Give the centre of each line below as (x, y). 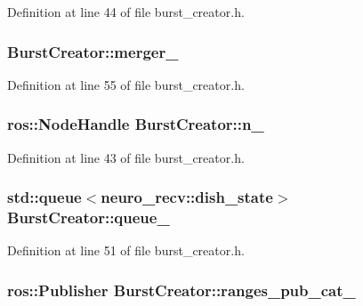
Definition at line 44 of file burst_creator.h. (126, 12)
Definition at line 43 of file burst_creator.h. (126, 157)
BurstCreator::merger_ (93, 51)
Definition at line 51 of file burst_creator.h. (126, 250)
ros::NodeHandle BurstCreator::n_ (136, 124)
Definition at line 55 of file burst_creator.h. (126, 84)
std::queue (44, 197)
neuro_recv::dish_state (187, 197)
